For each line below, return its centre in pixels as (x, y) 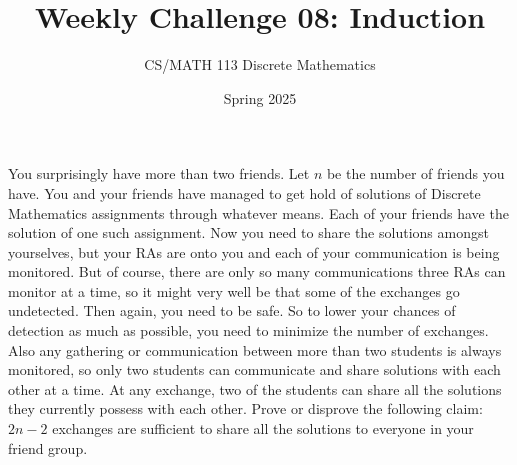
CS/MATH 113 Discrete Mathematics (260, 64)
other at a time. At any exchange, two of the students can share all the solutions (255, 388)
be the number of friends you (415, 173)
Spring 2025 (260, 97)
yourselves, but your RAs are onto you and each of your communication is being (254, 251)
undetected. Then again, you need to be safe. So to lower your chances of (232, 310)
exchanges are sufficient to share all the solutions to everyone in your (263, 428)
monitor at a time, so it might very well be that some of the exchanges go (234, 290)
